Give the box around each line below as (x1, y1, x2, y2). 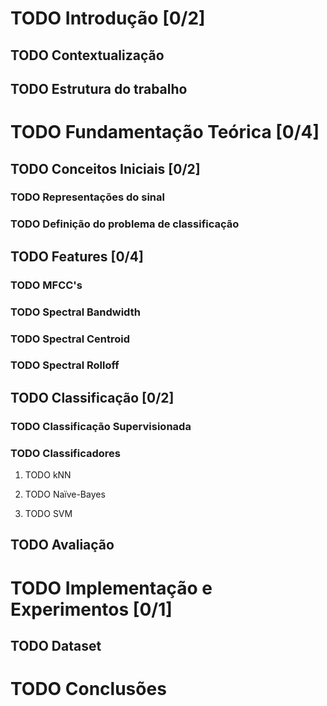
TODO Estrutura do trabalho (10, 80, 188, 97)
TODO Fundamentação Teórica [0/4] (10, 121, 320, 144)
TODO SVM (24, 508, 73, 520)
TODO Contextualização (10, 47, 165, 64)
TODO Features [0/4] (10, 248, 144, 265)
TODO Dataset (10, 638, 102, 655)
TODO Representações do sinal (10, 190, 165, 204)
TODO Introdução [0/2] (10, 7, 206, 30)
